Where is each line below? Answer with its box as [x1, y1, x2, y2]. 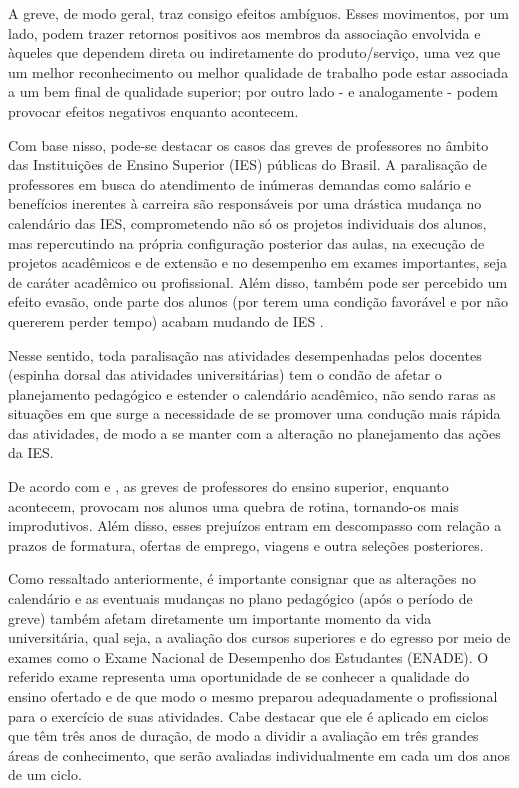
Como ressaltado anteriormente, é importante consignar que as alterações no [8, 568, 477, 589]
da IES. [8, 442, 54, 463]
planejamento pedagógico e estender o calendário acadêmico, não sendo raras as [8, 383, 496, 404]
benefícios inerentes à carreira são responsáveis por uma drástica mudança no [8, 193, 482, 214]
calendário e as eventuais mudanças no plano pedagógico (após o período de [8, 588, 473, 609]
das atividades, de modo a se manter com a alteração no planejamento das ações [8, 422, 501, 443]
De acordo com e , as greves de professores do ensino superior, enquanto [8, 476, 449, 497]
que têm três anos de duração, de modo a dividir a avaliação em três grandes [8, 725, 479, 746]
